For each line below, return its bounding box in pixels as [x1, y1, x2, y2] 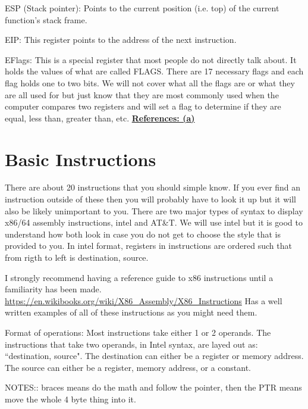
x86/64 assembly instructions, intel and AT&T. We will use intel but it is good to [5, 216, 303, 229]
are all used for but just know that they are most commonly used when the [5, 88, 279, 101]
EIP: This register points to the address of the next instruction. [5, 33, 237, 46]
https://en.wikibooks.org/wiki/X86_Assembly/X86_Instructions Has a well [5, 294, 282, 307]
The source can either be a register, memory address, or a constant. [5, 361, 251, 373]
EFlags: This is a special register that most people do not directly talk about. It [5, 53, 297, 65]
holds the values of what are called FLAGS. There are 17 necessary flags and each [5, 65, 304, 77]
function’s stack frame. [5, 13, 87, 26]
